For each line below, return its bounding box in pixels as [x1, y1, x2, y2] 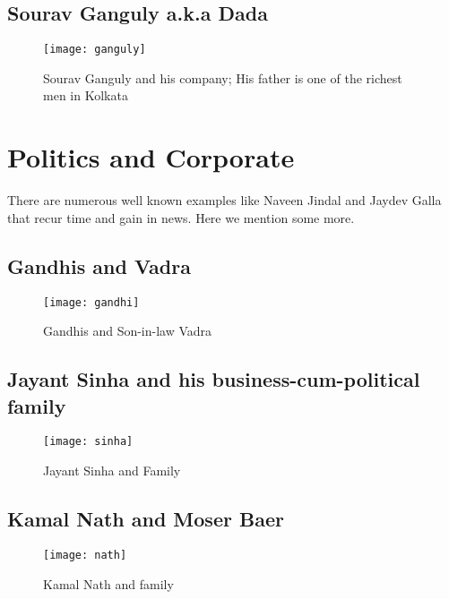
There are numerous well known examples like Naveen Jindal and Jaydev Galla [7, 191, 442, 210]
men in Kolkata [43, 86, 128, 105]
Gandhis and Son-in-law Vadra [43, 321, 212, 340]
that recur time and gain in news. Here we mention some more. [7, 208, 355, 227]
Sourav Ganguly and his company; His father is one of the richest [43, 68, 402, 87]
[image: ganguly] [43, 43, 146, 56]
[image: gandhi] [43, 295, 140, 309]
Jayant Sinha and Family [43, 461, 181, 480]
